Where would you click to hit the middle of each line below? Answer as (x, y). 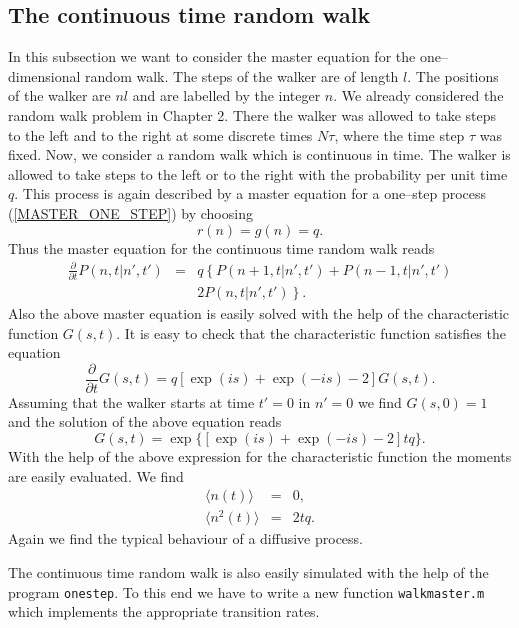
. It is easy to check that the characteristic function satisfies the (311, 332)
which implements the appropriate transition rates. (164, 611)
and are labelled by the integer (226, 95)
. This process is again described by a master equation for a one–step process (250, 193)
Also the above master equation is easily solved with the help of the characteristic (259, 313)
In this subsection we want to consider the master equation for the (212, 56)
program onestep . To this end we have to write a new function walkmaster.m (246, 591)
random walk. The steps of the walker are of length (242, 75)
